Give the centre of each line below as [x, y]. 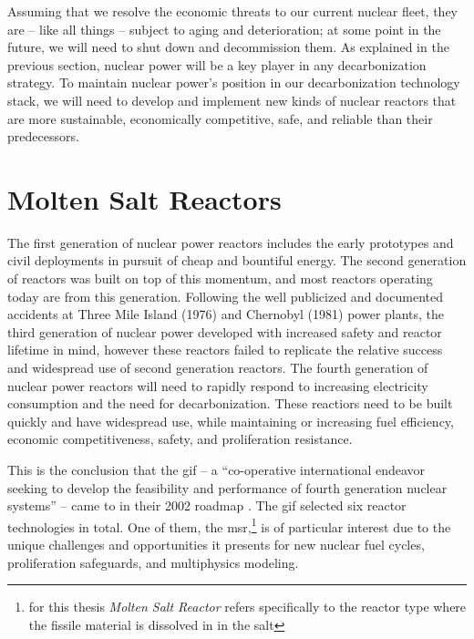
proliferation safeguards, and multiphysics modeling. [153, 562]
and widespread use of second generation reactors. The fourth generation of [218, 368]
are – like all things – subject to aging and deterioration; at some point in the [224, 29]
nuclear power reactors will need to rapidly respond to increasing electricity [218, 385]
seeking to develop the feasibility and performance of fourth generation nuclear [227, 487]
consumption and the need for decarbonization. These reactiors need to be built [230, 403]
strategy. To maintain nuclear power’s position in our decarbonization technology [234, 82]
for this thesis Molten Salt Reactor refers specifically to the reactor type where [247, 607]
